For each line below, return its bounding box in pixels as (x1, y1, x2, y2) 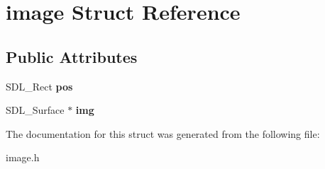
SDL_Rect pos (6, 78, 73, 93)
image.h (6, 150, 40, 165)
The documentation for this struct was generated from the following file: (6, 126, 320, 141)
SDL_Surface (6, 103, 65, 117)
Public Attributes (6, 45, 138, 67)
